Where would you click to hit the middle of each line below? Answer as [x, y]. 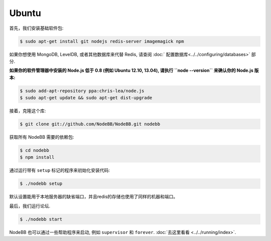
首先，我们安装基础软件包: [36, 28]
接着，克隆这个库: [28, 111]
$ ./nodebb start [41, 219]
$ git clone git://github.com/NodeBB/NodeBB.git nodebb [90, 124]
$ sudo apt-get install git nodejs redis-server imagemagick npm [102, 41]
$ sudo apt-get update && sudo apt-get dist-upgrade [86, 98]
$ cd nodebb [35, 150]
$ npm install [37, 157]
